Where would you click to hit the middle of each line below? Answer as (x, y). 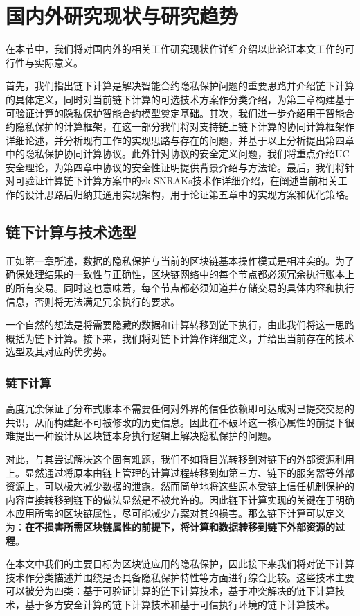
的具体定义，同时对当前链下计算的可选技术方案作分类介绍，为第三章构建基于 (180, 99)
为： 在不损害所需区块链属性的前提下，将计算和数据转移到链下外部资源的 (170, 526)
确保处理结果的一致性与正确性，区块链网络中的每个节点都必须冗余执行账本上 (180, 274)
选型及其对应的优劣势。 (59, 352)
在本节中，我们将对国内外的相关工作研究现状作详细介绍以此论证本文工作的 (175, 49)
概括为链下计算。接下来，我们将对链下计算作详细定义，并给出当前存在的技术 (180, 338)
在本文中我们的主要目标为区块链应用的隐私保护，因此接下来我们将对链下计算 (180, 564)
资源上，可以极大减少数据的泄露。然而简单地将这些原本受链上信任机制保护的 (180, 486)
